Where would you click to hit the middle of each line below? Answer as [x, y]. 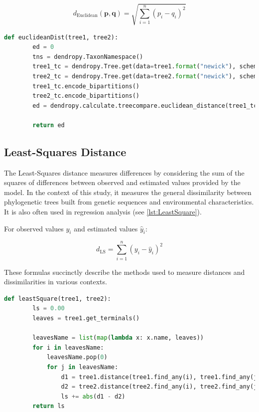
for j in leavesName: [82, 367]
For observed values [34, 228]
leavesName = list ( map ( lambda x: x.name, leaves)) [118, 338]
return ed [49, 125]
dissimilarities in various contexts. [56, 282]
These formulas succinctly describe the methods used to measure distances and [125, 272]
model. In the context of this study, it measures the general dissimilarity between [128, 192]
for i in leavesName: [68, 347]
